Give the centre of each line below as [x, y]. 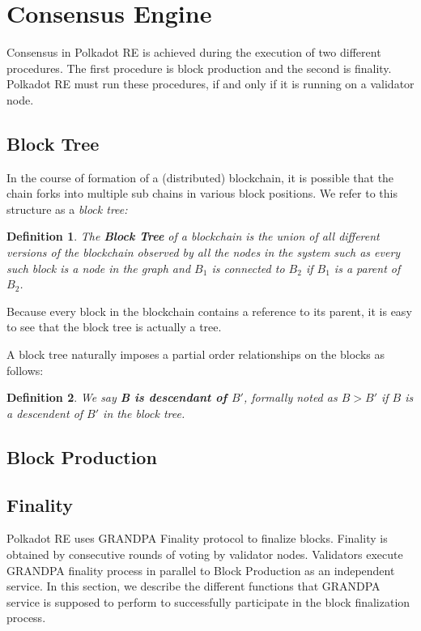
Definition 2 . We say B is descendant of [117, 397]
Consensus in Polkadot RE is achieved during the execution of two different [194, 52]
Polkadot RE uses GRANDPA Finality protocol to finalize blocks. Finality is [197, 538]
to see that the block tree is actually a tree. [114, 327]
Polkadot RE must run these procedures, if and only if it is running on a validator [210, 84]
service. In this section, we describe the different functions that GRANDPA [193, 586]
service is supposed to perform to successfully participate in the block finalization [208, 601]
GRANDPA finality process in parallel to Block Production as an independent [201, 570]
